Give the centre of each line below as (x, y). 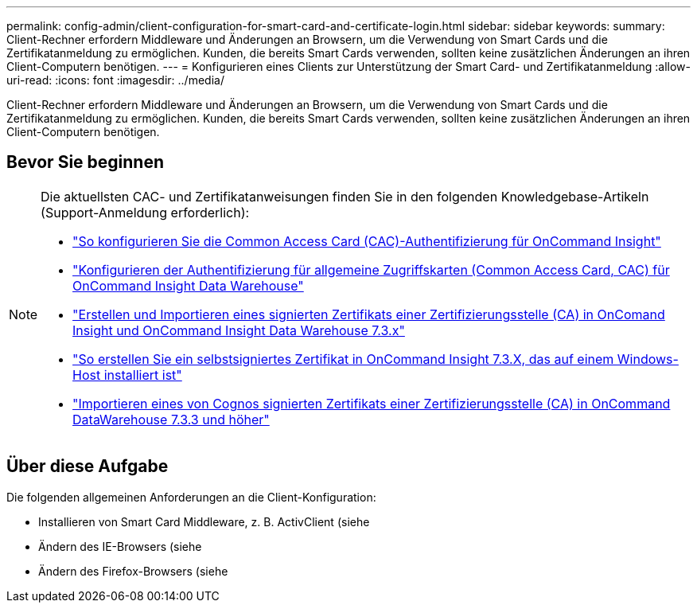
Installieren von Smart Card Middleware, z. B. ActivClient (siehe (204, 521)
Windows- (648, 359)
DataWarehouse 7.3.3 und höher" (171, 419)
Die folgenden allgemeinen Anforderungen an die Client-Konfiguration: (191, 497)
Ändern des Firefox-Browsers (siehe (133, 571)
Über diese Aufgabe (88, 467)
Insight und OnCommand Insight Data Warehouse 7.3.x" (239, 330)
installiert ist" (143, 375)
